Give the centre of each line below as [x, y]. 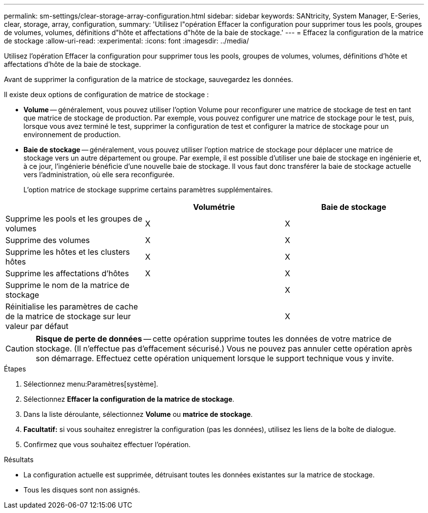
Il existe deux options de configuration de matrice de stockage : [107, 94]
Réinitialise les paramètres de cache [72, 307]
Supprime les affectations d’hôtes [67, 273]
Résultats [19, 460]
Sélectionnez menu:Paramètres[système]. [91, 384]
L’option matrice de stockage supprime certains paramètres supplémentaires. [148, 190]
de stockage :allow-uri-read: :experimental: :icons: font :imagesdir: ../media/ [127, 41]
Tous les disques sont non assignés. [82, 490]
